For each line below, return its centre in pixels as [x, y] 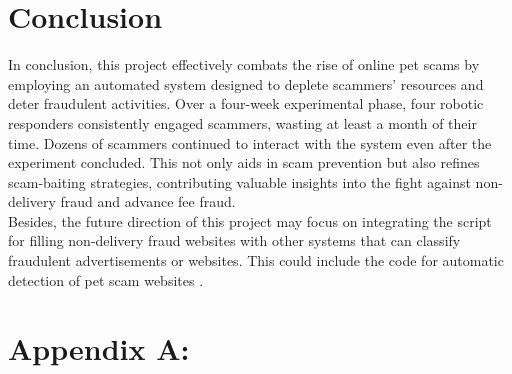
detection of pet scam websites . [106, 279]
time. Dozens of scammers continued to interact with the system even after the [250, 142]
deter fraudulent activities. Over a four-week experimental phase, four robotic [246, 103]
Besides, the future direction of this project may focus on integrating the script [250, 220]
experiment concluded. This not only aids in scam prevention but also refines [244, 162]
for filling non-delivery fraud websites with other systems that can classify [234, 240]
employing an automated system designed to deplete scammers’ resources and [246, 83]
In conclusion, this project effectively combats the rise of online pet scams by [244, 64]
